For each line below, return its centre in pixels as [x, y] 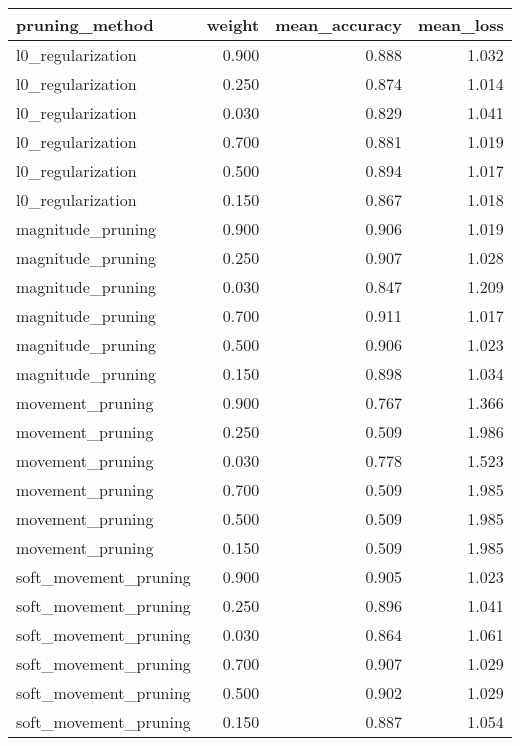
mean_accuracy [338, 24]
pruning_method [85, 24]
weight [233, 24]
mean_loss [461, 24]
